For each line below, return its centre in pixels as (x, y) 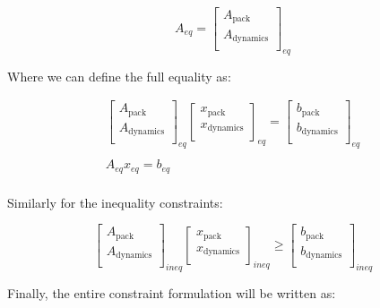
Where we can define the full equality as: (119, 76)
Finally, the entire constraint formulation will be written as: (172, 293)
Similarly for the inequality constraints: (115, 202)
